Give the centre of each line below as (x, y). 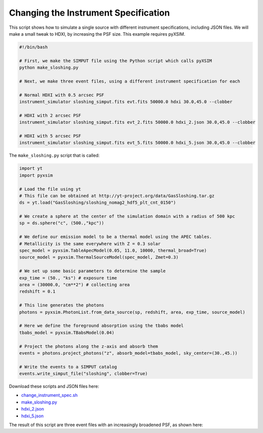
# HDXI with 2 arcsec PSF (50, 115)
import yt (31, 168)
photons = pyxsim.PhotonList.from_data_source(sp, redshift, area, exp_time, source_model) (132, 312)
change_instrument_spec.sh (49, 395)
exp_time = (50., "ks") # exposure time (68, 278)
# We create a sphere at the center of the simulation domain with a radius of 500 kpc (127, 216)
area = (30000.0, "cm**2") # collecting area (75, 285)
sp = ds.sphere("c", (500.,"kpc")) (62, 223)
